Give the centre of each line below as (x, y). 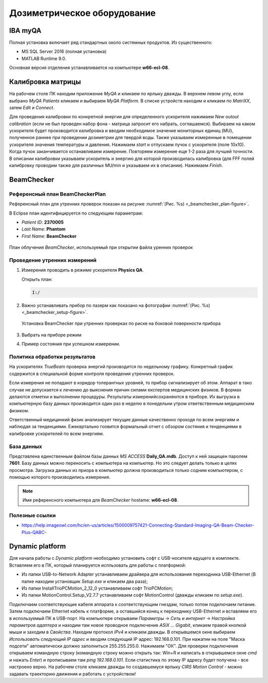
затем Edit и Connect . (32, 107)
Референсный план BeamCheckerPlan (58, 194)
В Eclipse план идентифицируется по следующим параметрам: (76, 213)
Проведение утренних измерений (53, 260)
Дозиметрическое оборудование (82, 13)
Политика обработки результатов (52, 357)
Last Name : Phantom (43, 229)
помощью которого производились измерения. (60, 477)
